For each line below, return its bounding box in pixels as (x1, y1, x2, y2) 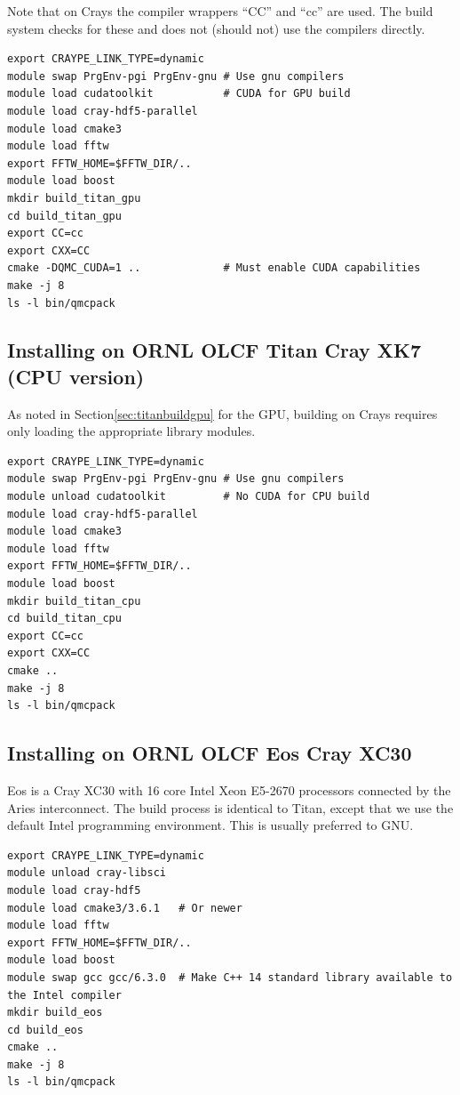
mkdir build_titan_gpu (7, 191, 141, 205)
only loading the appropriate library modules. (7, 422, 256, 440)
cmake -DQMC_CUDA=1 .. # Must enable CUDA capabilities (7, 262, 421, 275)
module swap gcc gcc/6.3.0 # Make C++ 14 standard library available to (7, 970, 453, 984)
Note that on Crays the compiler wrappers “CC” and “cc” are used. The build (7, 2, 433, 20)
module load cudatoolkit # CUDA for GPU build (7, 87, 351, 101)
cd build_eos (7, 1023, 83, 1036)
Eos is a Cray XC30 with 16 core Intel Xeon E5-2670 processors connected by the (7, 780, 451, 799)
